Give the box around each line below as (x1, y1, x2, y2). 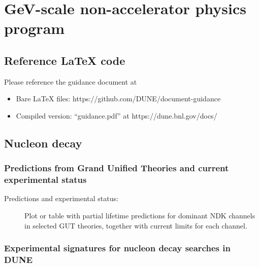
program (4, 18, 65, 39)
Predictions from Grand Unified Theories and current (4, 162, 229, 174)
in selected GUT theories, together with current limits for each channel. (24, 220, 247, 231)
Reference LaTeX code (4, 52, 125, 68)
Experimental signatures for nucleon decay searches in (4, 242, 231, 254)
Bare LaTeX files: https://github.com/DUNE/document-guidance (16, 93, 221, 104)
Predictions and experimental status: (4, 193, 118, 204)
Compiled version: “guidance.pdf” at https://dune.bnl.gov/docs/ (16, 110, 217, 121)
